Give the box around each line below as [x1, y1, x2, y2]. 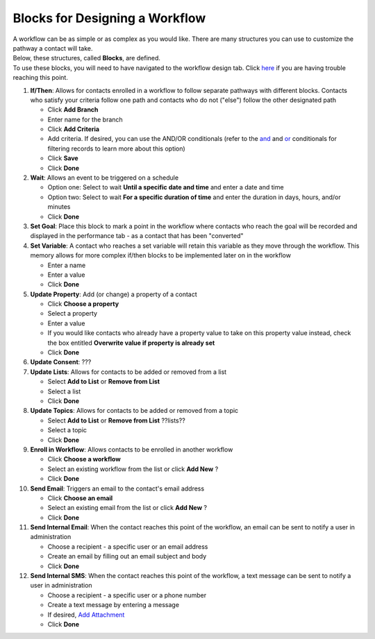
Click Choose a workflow [47, 455, 121, 463]
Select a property [47, 309, 97, 318]
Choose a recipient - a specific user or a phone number [47, 590, 207, 599]
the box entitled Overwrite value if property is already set [47, 339, 215, 347]
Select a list [47, 387, 81, 395]
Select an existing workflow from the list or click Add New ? [47, 465, 219, 473]
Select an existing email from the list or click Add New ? [47, 504, 208, 512]
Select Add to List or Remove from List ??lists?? [47, 416, 185, 425]
